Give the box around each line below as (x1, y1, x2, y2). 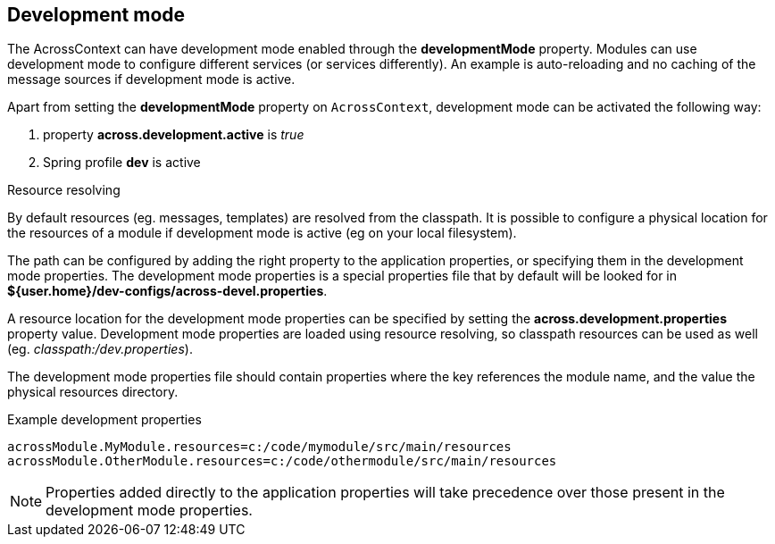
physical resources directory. (7, 384, 179, 400)
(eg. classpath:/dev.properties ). (7, 341, 193, 357)
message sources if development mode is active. (7, 71, 296, 88)
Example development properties (7, 412, 202, 428)
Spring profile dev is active (43, 155, 201, 171)
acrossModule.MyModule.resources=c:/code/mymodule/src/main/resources (7, 439, 512, 455)
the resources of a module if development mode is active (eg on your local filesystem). (7, 225, 517, 241)
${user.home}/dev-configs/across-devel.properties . (7, 283, 328, 299)
